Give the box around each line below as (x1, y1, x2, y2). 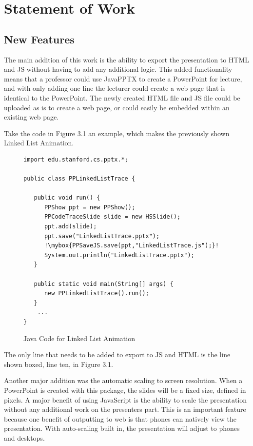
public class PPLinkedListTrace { (23, 175, 136, 182)
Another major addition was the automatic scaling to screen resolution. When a (4, 375, 243, 385)
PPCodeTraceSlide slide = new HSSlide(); (44, 213, 181, 221)
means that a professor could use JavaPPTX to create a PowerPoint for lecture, (4, 73, 242, 83)
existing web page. (4, 112, 59, 122)
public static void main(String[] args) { (34, 280, 174, 287)
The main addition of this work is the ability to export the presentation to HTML (4, 54, 250, 64)
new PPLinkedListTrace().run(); (44, 290, 149, 297)
